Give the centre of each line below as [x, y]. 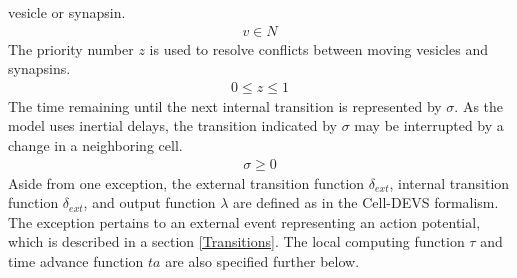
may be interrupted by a [429, 125]
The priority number [71, 48]
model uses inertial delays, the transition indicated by [173, 125]
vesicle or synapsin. [67, 12]
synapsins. [39, 68]
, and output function [149, 202]
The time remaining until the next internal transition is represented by [225, 105]
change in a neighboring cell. [95, 145]
